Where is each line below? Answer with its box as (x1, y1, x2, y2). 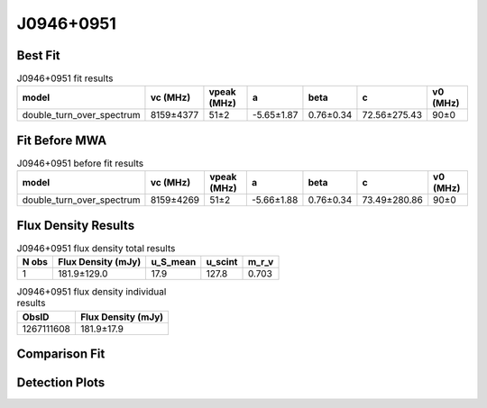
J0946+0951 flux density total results (16, 242, 176, 255)
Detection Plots (16, 375, 106, 391)
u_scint (206, 256, 238, 268)
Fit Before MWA (16, 132, 107, 148)
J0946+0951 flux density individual (16, 286, 167, 298)
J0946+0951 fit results (16, 72, 114, 85)
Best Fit (16, 48, 60, 63)
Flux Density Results (16, 217, 135, 233)
